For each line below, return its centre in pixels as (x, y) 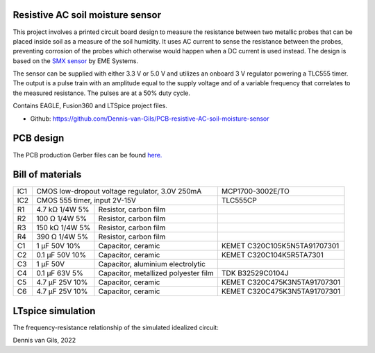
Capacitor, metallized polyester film (156, 273)
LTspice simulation (54, 311)
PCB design (39, 138)
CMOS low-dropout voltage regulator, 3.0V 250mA (119, 191)
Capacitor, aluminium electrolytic (152, 264)
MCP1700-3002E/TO (255, 191)
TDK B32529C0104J (255, 273)
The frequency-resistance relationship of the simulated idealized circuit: (116, 327)
